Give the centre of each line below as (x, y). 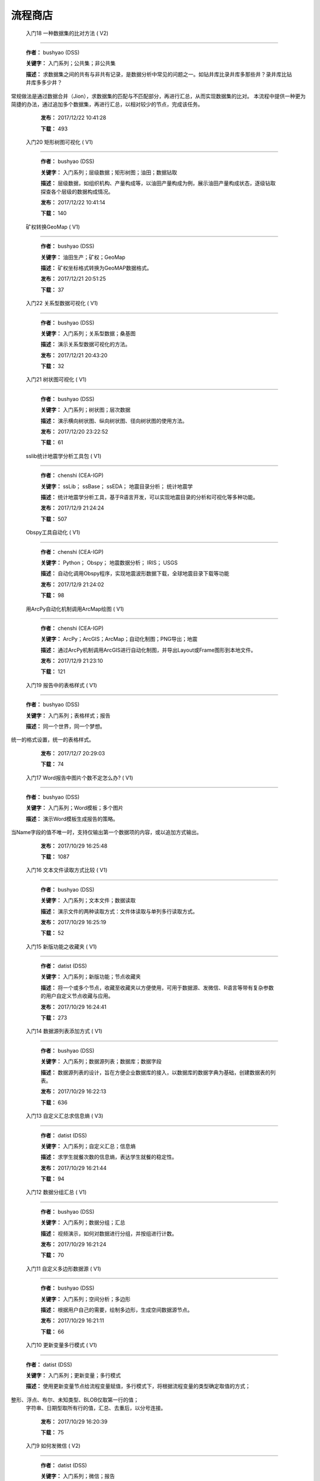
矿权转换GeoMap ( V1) (53, 227)
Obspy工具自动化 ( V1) (53, 533)
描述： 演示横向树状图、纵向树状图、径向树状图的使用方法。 (114, 421)
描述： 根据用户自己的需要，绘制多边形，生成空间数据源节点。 (116, 1310)
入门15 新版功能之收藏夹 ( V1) (61, 946)
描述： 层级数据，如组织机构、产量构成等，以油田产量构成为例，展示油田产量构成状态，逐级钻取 (158, 183)
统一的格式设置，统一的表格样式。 (52, 740)
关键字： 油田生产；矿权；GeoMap (83, 257)
